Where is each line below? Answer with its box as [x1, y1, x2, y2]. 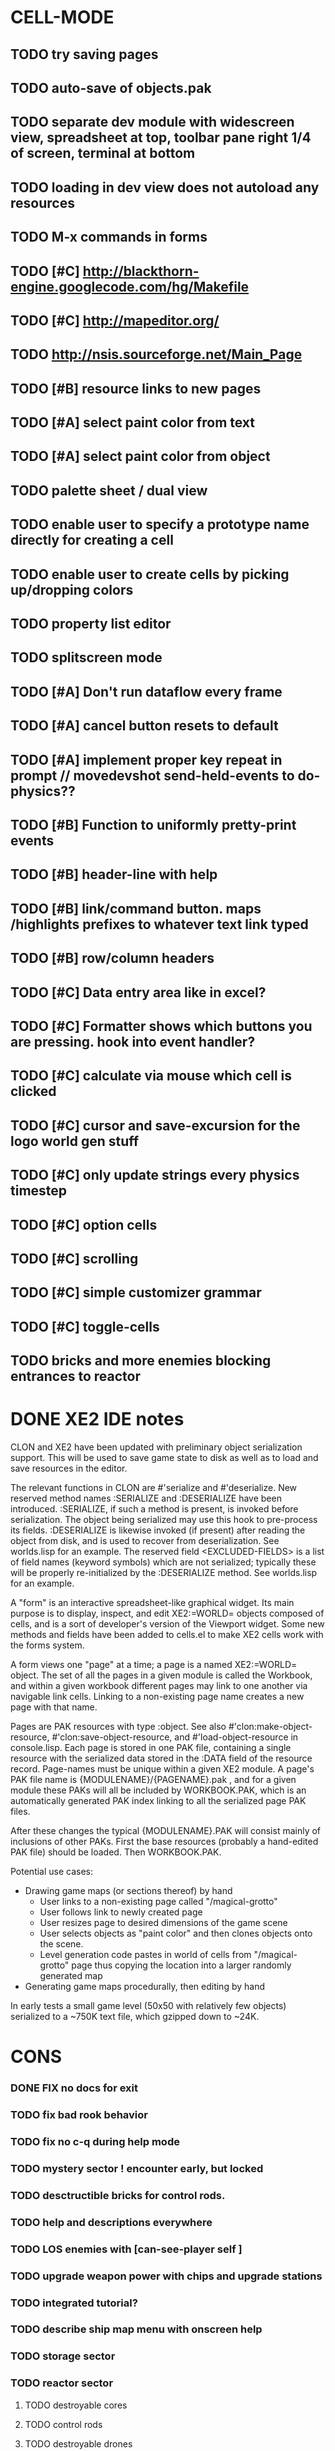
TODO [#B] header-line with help [10, 866, 218, 883]
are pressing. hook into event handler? [10, 1033, 256, 1050]
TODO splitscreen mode [10, 649, 163, 666]
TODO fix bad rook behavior [10, 2108, 149, 2122]
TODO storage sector [10, 2349, 116, 2363]
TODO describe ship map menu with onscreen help [10, 2322, 263, 2336]
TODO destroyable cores [24, 2399, 128, 2411]
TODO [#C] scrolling [10, 1250, 139, 1267]
